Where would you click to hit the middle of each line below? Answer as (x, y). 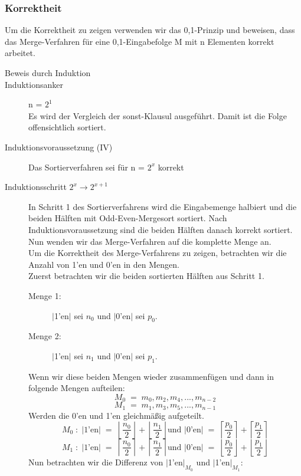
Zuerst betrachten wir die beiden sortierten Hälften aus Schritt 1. (146, 276)
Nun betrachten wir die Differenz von (96, 462)
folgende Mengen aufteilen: (77, 388)
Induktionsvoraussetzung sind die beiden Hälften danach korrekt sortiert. (161, 229)
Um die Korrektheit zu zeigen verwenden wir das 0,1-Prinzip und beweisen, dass (150, 30)
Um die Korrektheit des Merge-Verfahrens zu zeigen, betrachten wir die (158, 253)
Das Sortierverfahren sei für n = (86, 167)
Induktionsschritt (36, 187)
